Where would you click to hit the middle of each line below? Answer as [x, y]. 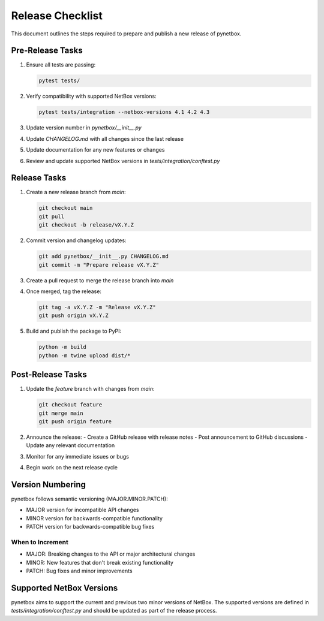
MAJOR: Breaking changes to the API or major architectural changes [111, 554]
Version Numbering [49, 485]
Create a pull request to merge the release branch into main [100, 280]
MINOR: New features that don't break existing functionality [100, 562]
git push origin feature [75, 421]
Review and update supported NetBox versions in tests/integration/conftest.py [123, 161]
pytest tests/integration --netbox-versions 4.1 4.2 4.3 [124, 112]
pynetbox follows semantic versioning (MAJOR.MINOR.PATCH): [89, 499]
